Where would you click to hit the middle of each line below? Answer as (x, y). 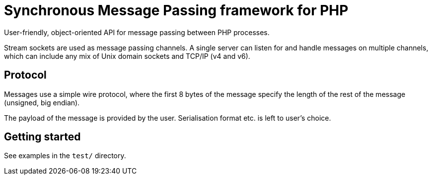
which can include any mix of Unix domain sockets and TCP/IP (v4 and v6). (127, 56)
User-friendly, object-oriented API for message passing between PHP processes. (137, 32)
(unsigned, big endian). (42, 102)
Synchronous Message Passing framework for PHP (176, 10)
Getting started (42, 137)
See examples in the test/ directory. (65, 156)
